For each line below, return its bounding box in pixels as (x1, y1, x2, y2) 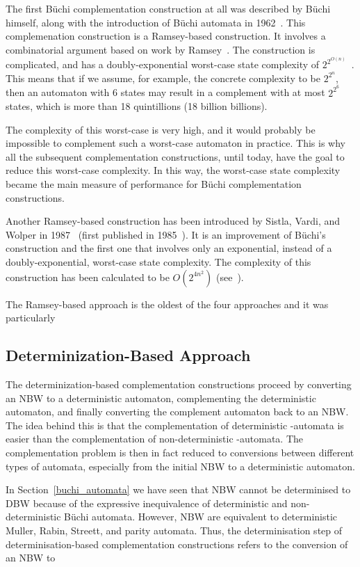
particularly (6, 310, 56, 325)
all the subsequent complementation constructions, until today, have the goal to (6, 149, 345, 163)
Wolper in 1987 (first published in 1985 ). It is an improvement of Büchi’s (6, 227, 326, 241)
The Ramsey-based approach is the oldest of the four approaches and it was (6, 296, 329, 311)
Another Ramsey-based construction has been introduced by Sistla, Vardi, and (6, 214, 341, 228)
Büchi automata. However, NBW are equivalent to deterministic (64, 509, 338, 524)
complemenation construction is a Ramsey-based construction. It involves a (6, 29, 326, 43)
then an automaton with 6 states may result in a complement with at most (6, 85, 325, 99)
